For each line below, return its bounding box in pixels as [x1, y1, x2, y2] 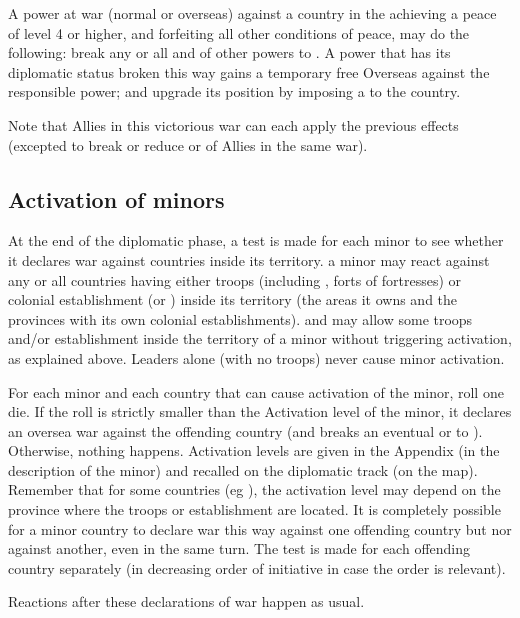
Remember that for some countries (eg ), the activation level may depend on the [8, 479, 501, 500]
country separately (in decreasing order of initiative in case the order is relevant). [8, 557, 506, 578]
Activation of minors [8, 183, 225, 214]
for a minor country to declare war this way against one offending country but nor [8, 518, 512, 539]
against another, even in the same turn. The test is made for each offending [8, 538, 470, 559]
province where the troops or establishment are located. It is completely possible [8, 499, 501, 520]
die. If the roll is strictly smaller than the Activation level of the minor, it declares [8, 401, 512, 422]
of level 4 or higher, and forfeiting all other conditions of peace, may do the [8, 22, 470, 43]
